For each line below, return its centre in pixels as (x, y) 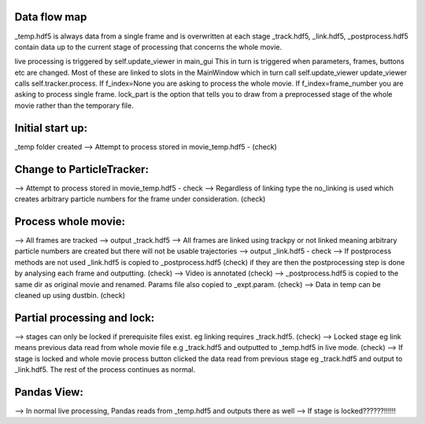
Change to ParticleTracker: (82, 169)
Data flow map (51, 17)
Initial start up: (51, 128)
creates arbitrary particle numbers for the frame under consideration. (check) (140, 199)
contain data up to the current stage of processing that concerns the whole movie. (148, 46)
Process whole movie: (70, 221)
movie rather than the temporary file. (74, 105)
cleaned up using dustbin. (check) (70, 295)
